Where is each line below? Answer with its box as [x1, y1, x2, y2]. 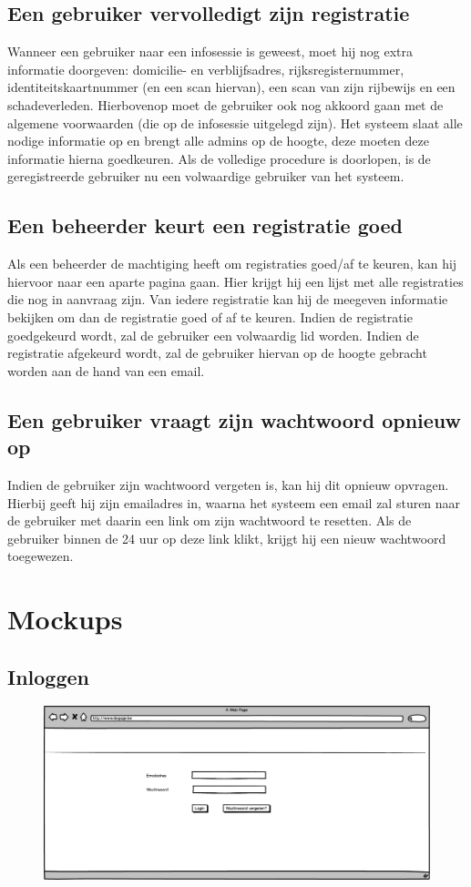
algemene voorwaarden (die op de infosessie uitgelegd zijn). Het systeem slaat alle [7, 113, 463, 132]
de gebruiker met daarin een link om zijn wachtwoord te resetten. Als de [7, 511, 412, 530]
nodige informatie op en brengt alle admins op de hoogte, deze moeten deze [7, 131, 429, 150]
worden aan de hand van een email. [7, 361, 205, 380]
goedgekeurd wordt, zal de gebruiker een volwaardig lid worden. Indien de [7, 325, 419, 344]
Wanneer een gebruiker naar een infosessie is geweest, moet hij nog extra [7, 42, 414, 61]
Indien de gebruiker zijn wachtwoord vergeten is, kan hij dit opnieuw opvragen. [7, 474, 449, 494]
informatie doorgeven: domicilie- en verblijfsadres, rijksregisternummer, [7, 59, 404, 78]
